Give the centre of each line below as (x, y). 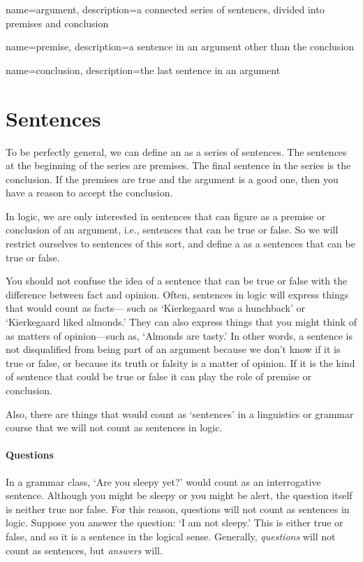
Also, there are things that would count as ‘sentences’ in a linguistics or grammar (180, 413)
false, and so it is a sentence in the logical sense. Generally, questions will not (171, 536)
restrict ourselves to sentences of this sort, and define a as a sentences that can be (180, 244)
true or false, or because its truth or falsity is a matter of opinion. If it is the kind (180, 362)
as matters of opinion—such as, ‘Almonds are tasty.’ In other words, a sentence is (179, 335)
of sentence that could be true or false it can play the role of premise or (158, 376)
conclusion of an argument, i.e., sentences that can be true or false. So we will (172, 230)
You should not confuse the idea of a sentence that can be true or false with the (177, 281)
